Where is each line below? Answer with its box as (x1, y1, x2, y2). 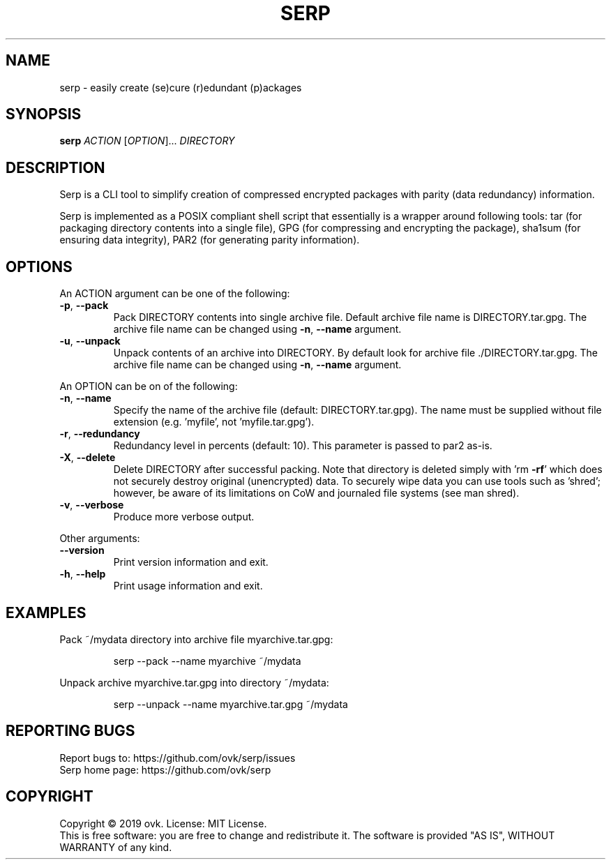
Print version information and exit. (113, 556, 269, 569)
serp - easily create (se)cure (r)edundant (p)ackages (59, 81, 302, 93)
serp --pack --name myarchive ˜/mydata (113, 654, 301, 667)
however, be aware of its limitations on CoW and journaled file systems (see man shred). (113, 487, 520, 499)
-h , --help (59, 568, 106, 580)
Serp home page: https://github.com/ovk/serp (59, 763, 271, 776)
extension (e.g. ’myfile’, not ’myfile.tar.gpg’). (113, 416, 315, 428)
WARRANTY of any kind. (59, 841, 172, 853)
